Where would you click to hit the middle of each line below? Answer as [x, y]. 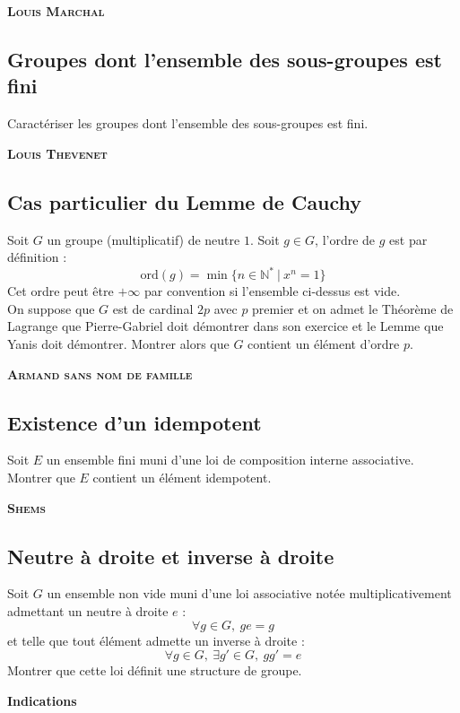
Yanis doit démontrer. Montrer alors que [118, 344]
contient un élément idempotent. [182, 478]
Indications [42, 700]
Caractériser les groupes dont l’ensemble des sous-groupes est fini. [188, 123]
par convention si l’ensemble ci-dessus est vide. [272, 291]
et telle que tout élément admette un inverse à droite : [156, 640]
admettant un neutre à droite [88, 611]
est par [408, 239]
